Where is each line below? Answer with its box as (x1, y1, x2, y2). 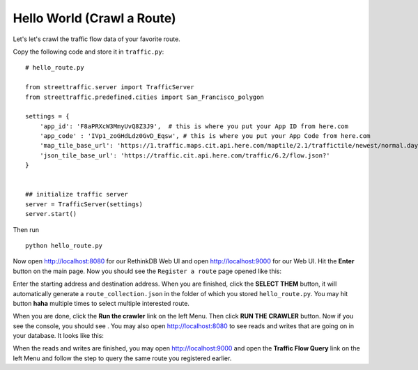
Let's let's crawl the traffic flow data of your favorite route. (13, 35, 180, 43)
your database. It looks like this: (13, 332, 104, 340)
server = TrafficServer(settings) (25, 200, 143, 208)
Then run (13, 225, 40, 233)
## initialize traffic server (25, 190, 129, 199)
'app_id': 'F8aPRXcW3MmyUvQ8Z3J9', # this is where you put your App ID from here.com (39, 122, 348, 130)
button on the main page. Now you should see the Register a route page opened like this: (13, 267, 282, 275)
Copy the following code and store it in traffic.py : (13, 47, 164, 56)
